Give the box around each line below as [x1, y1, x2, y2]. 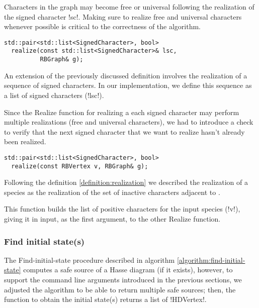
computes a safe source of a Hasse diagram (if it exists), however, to [23, 264, 233, 275]
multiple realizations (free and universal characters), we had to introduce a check [4, 117, 253, 127]
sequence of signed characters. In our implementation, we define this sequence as [4, 80, 252, 90]
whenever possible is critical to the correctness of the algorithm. [4, 21, 201, 32]
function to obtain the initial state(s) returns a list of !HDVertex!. [4, 294, 207, 304]
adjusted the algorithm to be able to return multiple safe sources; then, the [4, 284, 236, 294]
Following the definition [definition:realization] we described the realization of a [4, 177, 248, 187]
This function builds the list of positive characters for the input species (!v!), [4, 203, 240, 214]
